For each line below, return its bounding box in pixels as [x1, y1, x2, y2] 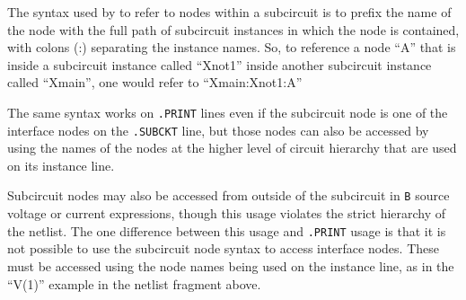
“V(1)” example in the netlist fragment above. [7, 274, 261, 293]
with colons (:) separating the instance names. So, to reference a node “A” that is [7, 38, 456, 57]
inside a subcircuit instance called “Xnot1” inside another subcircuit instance [7, 55, 432, 74]
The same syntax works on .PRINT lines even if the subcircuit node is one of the [7, 102, 448, 121]
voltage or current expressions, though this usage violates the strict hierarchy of [7, 204, 446, 223]
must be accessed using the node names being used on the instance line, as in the [7, 256, 454, 275]
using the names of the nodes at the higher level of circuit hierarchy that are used [7, 138, 457, 157]
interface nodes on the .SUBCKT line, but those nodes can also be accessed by [7, 120, 429, 139]
